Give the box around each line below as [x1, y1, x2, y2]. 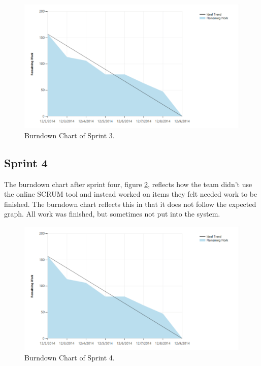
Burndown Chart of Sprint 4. [24, 352, 115, 362]
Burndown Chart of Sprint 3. [24, 130, 115, 140]
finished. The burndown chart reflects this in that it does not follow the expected [4, 198, 256, 209]
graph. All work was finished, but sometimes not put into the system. [4, 208, 220, 219]
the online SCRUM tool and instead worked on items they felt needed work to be [4, 189, 257, 199]
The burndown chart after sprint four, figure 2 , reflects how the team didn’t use [4, 178, 252, 189]
